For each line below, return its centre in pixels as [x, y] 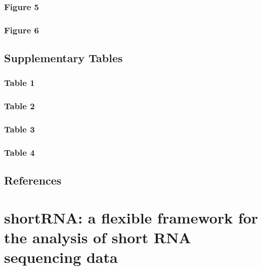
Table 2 [19, 106]
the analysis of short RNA [98, 237]
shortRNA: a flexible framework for [131, 217]
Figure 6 [21, 30]
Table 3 [19, 129]
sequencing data [61, 257]
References [33, 180]
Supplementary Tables [63, 58]
